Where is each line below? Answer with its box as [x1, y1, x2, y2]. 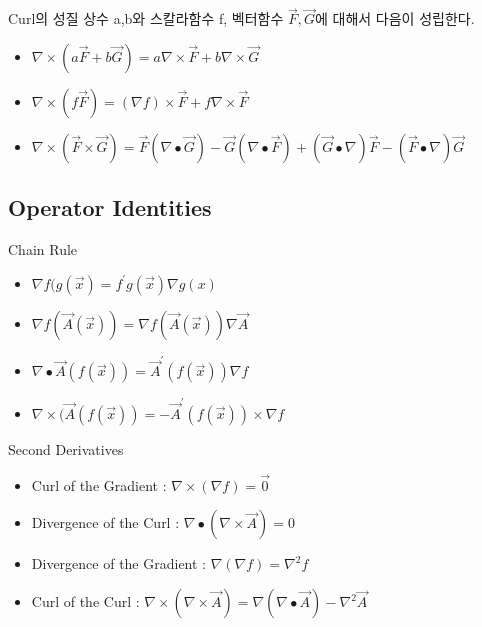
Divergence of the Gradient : [31, 553, 206, 574]
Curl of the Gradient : [31, 474, 167, 495]
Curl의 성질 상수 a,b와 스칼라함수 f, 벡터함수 [8, 8, 284, 29]
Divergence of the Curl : [31, 512, 180, 533]
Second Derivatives [8, 439, 124, 460]
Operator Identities [8, 192, 212, 223]
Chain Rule [8, 239, 78, 260]
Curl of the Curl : [31, 591, 140, 612]
